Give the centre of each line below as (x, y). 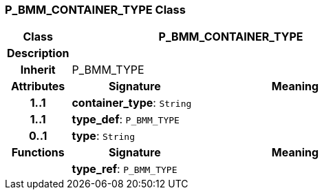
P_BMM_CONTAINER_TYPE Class (95, 10)
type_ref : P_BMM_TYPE (125, 169)
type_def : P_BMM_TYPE (126, 120)
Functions (38, 153)
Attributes (38, 86)
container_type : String (132, 103)
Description (38, 53)
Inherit (38, 70)
